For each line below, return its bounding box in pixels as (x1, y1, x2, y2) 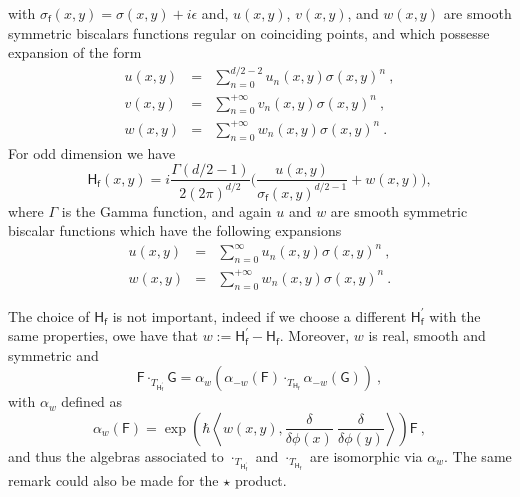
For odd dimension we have (8, 142, 176, 163)
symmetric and (8, 344, 99, 365)
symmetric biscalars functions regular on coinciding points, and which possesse (8, 22, 490, 43)
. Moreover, (279, 325, 350, 346)
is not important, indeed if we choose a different (112, 305, 407, 326)
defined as (61, 391, 123, 412)
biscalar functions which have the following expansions (8, 220, 342, 241)
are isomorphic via (310, 445, 423, 466)
